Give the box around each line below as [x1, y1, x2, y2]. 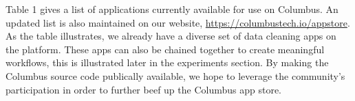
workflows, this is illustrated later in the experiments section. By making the [6, 55, 329, 70]
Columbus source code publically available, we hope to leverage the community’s [6, 68, 345, 83]
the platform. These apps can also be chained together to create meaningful [6, 42, 325, 56]
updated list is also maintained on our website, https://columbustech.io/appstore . [6, 15, 350, 29]
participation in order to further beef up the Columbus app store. [6, 82, 282, 96]
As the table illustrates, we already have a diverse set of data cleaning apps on [6, 29, 336, 43]
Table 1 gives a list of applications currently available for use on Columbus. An [6, 2, 338, 16]
